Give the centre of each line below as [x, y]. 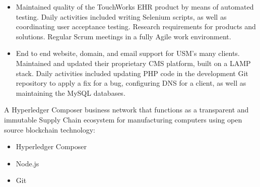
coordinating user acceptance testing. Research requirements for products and [136, 26]
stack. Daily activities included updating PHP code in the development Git [132, 73]
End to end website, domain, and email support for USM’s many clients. [128, 53]
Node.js [27, 163]
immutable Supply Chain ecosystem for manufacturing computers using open [123, 119]
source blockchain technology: [50, 129]
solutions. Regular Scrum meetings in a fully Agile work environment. [123, 36]
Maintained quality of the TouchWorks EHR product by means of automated [135, 7]
